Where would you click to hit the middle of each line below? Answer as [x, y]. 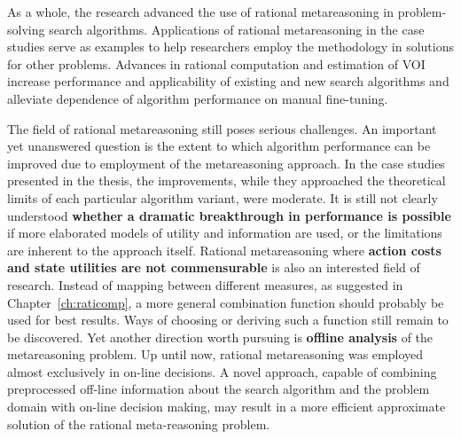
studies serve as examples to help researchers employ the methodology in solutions [231, 47]
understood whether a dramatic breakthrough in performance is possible [229, 215]
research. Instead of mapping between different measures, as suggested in [205, 284]
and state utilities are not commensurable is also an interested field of [214, 267]
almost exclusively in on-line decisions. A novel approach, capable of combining [222, 371]
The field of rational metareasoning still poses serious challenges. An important [222, 128]
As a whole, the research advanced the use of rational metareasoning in [200, 12]
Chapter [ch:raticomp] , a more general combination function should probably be [226, 302]
